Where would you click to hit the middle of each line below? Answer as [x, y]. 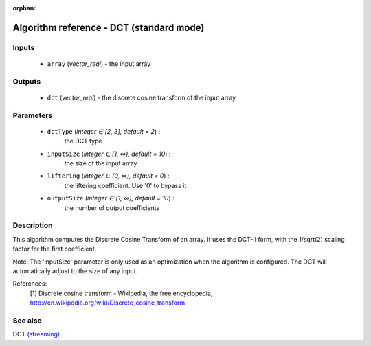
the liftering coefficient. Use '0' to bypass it [125, 185]
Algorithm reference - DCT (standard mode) [109, 27]
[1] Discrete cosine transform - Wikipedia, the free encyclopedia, [121, 293]
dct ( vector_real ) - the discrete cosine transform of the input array [142, 97]
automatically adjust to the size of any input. [75, 270]
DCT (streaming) [36, 334]
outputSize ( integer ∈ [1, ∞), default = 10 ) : [111, 198]
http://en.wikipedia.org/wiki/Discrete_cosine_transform [108, 303]
